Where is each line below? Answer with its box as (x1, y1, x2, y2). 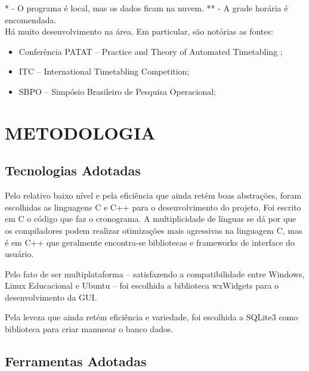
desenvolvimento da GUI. (5, 290, 97, 303)
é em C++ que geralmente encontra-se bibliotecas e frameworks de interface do (5, 236, 295, 248)
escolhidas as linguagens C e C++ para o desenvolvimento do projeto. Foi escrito (5, 200, 301, 213)
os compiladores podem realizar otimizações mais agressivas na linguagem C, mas (5, 224, 302, 236)
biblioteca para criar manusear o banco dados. (5, 323, 174, 335)
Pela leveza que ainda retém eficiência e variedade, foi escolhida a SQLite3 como (5, 311, 298, 323)
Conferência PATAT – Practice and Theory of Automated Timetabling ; (18, 45, 283, 57)
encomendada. (5, 13, 57, 26)
